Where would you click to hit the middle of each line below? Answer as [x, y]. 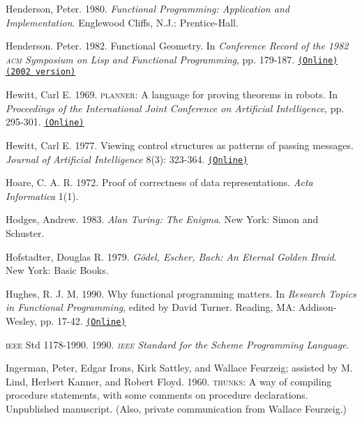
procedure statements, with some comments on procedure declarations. [157, 395]
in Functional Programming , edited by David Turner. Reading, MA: [151, 307]
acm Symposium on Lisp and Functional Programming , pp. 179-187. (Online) [172, 59]
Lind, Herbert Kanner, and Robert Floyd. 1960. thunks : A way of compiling [169, 381]
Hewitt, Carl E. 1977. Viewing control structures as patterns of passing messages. [180, 145]
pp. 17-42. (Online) [83, 320]
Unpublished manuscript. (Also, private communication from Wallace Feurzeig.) [176, 408]
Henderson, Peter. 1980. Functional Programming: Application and [148, 8]
